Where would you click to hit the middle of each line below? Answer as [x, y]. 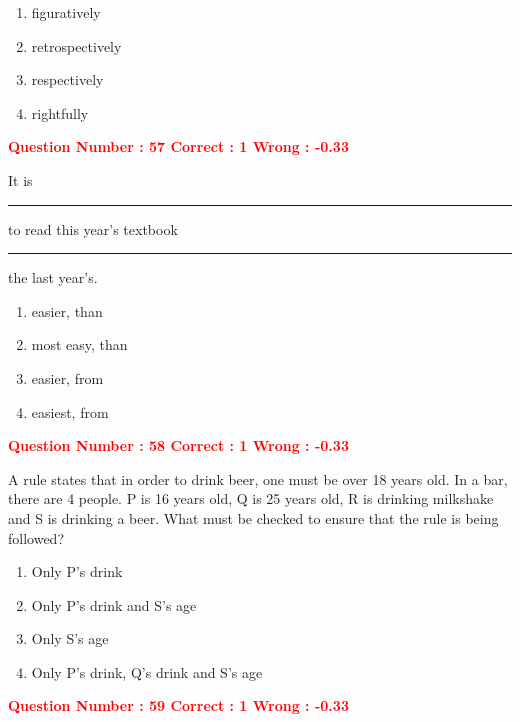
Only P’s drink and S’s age [114, 604]
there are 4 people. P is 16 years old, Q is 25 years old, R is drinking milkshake [251, 498]
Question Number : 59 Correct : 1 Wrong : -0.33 [178, 705]
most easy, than [79, 344]
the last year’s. [53, 277]
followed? [36, 537]
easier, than [67, 310]
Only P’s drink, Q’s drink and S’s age [147, 671]
